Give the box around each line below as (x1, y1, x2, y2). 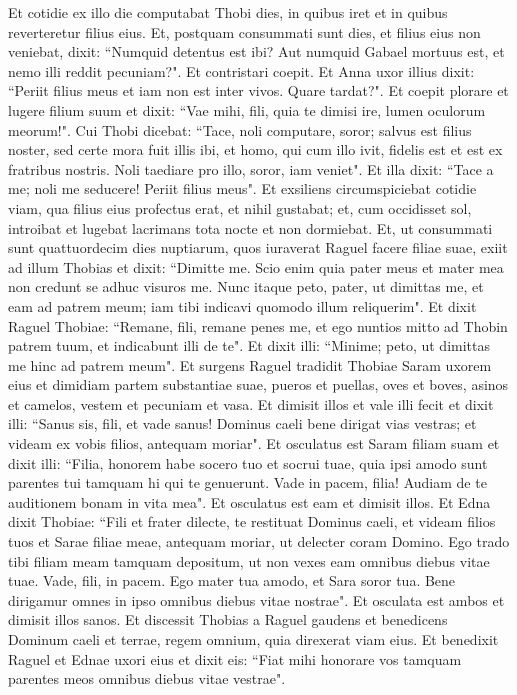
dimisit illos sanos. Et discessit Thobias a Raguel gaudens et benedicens (8, 609, 448, 630)
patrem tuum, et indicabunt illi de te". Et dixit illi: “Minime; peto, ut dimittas (8, 335, 490, 356)
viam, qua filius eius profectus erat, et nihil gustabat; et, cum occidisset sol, (8, 197, 472, 218)
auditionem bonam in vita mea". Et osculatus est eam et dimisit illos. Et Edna (8, 491, 491, 512)
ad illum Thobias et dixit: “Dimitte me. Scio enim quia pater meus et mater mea (8, 256, 504, 277)
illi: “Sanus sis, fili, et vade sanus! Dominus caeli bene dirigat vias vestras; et (8, 413, 477, 434)
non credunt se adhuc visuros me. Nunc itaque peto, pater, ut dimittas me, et (8, 276, 484, 297)
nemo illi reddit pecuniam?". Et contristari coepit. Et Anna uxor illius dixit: (8, 60, 475, 81)
